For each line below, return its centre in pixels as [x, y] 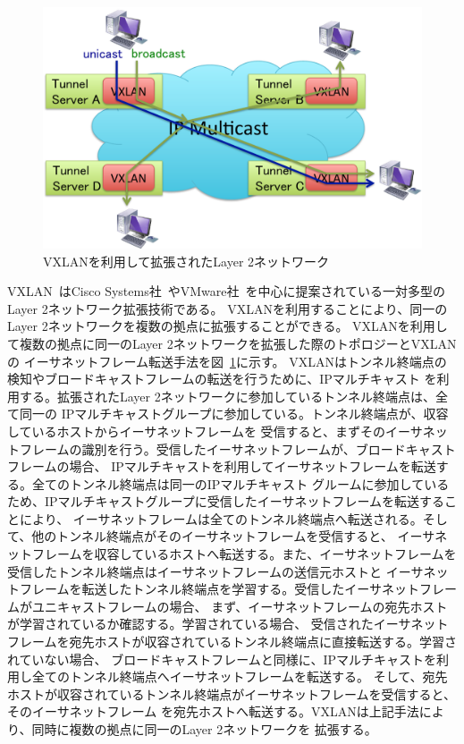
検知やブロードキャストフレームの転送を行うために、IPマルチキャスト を [222, 379]
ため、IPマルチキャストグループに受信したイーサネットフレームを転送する [226, 501]
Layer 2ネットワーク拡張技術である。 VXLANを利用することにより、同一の [228, 308]
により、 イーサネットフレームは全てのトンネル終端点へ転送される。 [221, 518]
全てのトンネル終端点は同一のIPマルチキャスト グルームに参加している [240, 483]
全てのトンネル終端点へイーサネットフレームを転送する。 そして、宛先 [240, 676]
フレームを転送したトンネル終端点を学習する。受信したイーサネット [219, 589]
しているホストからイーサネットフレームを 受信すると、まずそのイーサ [215, 431]
